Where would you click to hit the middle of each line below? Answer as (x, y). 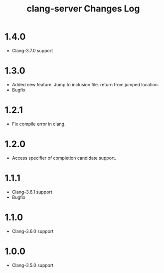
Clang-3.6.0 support (33, 231)
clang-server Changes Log (83, 9)
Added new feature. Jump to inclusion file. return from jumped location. (85, 84)
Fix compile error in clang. (39, 124)
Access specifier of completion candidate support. (64, 158)
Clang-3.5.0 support (33, 265)
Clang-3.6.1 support (32, 192)
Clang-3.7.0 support (32, 50)
